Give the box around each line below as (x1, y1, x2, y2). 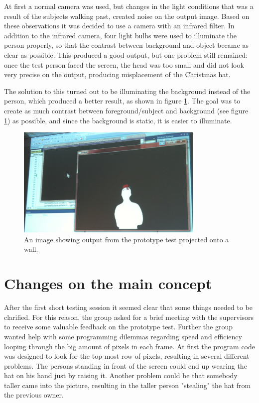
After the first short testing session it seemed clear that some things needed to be (4, 302, 253, 312)
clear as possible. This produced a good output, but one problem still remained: (4, 49, 248, 60)
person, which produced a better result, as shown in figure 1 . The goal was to (4, 96, 241, 106)
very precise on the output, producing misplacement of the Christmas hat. (4, 69, 231, 80)
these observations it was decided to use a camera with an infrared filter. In (4, 20, 235, 31)
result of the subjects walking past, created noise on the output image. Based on (4, 10, 250, 21)
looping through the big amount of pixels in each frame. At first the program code (4, 341, 255, 351)
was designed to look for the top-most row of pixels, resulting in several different (4, 351, 250, 361)
